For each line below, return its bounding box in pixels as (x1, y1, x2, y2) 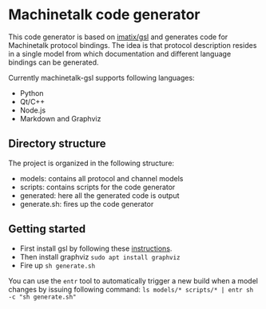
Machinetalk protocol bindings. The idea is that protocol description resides (8, 40, 257, 50)
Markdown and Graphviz (19, 113, 101, 123)
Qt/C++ (19, 97, 46, 106)
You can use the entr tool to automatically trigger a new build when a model (8, 275, 258, 285)
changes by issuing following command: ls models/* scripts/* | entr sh (8, 284, 254, 294)
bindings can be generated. (8, 57, 99, 67)
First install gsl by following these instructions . (19, 244, 173, 253)
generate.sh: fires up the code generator (19, 199, 154, 208)
